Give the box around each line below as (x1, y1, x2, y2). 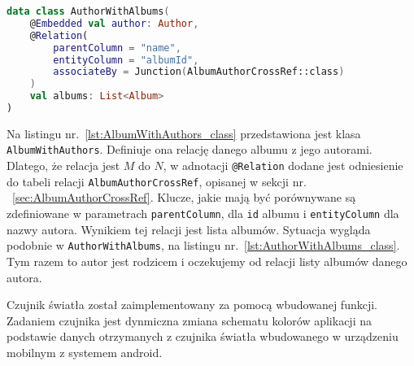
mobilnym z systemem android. (7, 343, 163, 360)
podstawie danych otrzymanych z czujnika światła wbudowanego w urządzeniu (7, 328, 399, 345)
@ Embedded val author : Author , (29, 17, 199, 29)
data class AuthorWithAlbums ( (7, 6, 170, 17)
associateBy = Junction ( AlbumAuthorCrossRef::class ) (53, 66, 345, 78)
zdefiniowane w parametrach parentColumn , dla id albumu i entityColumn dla (7, 205, 399, 222)
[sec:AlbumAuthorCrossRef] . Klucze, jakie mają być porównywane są (12, 189, 356, 206)
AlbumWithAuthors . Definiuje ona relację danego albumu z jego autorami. (7, 141, 373, 158)
